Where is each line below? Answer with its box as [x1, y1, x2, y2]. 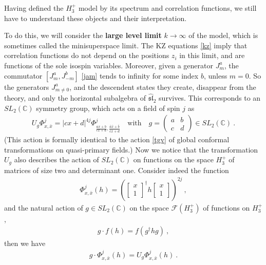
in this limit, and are [179, 50, 245, 61]
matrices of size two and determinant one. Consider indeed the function [4, 164, 229, 175]
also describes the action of [14, 154, 99, 165]
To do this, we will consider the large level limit [4, 30, 162, 41]
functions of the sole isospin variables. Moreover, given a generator [4, 60, 213, 70]
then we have [4, 237, 46, 248]
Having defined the [4, 3, 64, 13]
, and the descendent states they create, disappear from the [69, 81, 256, 92]
